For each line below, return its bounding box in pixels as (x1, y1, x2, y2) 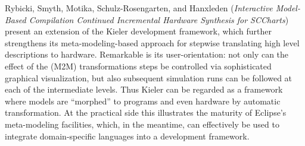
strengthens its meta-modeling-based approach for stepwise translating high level (5, 36, 300, 49)
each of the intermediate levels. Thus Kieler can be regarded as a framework (5, 83, 283, 96)
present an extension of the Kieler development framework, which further (5, 25, 272, 37)
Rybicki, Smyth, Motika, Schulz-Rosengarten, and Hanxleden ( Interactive (5, 2, 273, 14)
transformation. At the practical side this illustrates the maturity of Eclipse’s (5, 106, 287, 119)
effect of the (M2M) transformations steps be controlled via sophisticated (5, 59, 272, 72)
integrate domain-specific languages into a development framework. (5, 129, 250, 142)
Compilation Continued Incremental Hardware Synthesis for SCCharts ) (29, 13, 289, 26)
